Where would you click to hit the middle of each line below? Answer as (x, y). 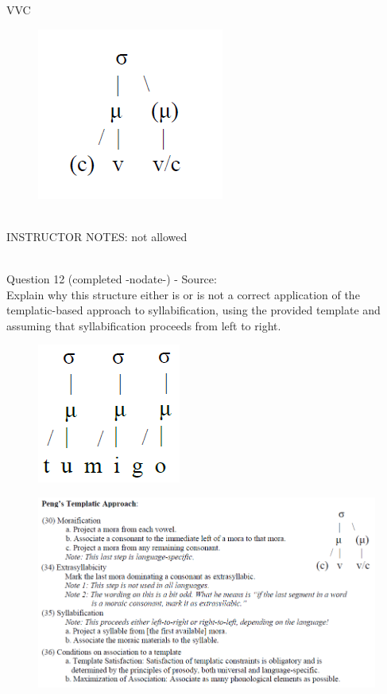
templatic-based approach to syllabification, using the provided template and (193, 310)
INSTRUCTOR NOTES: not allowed (97, 236)
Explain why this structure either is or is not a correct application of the (183, 294)
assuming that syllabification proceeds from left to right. (144, 325)
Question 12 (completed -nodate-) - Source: (112, 278)
